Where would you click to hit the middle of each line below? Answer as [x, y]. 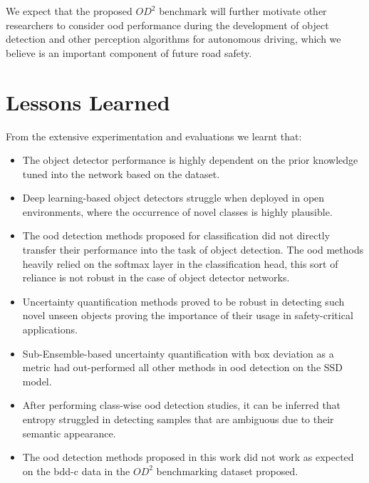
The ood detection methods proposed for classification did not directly [176, 235]
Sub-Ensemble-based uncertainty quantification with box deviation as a [178, 353]
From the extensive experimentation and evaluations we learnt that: [154, 136]
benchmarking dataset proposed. [227, 471]
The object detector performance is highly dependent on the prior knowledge [190, 160]
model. [37, 381]
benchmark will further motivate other [243, 11]
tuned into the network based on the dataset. [121, 173]
